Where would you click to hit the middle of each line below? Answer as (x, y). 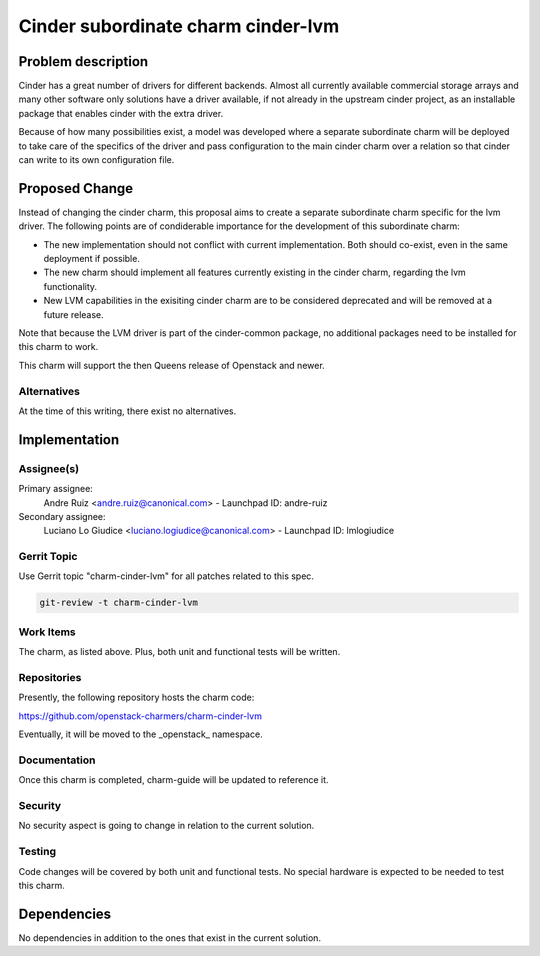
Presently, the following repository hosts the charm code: (136, 697)
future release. (73, 314)
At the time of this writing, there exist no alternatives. (127, 411)
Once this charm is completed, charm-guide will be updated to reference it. (173, 780)
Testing (37, 852)
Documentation (57, 760)
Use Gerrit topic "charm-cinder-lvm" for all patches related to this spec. (166, 576)
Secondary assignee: (62, 516)
